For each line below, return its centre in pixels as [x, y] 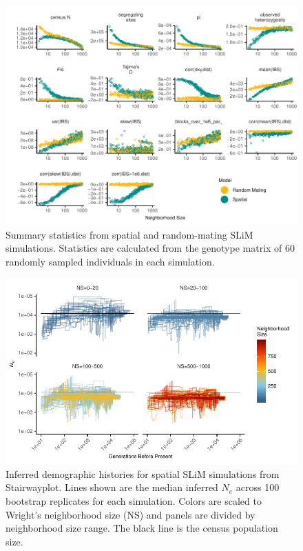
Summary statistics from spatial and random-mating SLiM [129, 234]
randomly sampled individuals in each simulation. [110, 261]
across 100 [258, 487]
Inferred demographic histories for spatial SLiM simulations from [143, 473]
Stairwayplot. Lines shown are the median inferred [112, 487]
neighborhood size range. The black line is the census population [142, 528]
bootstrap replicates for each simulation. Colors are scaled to [134, 500]
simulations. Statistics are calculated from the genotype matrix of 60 [150, 248]
